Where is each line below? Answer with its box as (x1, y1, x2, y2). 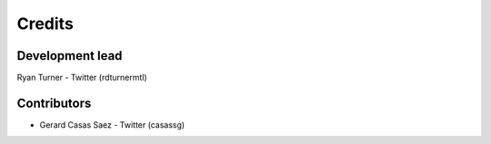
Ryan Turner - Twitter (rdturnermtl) (16, 72, 147, 83)
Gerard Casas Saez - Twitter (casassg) (39, 119, 185, 130)
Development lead (16, 48, 123, 63)
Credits (16, 14, 75, 34)
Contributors (16, 95, 92, 110)
